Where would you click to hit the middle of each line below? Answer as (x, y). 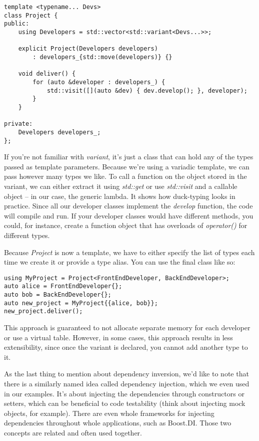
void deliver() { (47, 74)
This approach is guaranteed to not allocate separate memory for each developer (127, 327)
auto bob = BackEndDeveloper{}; (58, 295)
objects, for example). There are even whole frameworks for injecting (109, 413)
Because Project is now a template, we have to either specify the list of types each (129, 252)
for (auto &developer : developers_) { (99, 82)
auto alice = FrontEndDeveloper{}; (63, 286)
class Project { (31, 15)
